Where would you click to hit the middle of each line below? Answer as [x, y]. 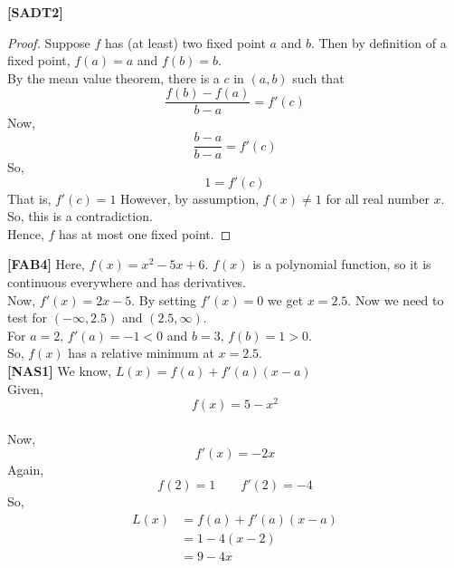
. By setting [164, 299]
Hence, [26, 233]
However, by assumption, [190, 198]
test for [28, 318]
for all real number [378, 198]
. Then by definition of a [378, 42]
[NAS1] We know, [60, 371]
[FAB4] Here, [46, 264]
